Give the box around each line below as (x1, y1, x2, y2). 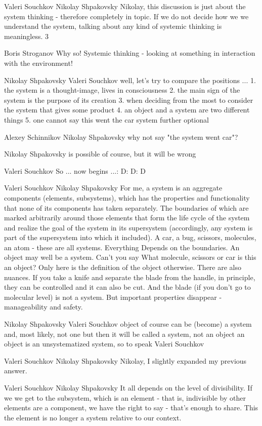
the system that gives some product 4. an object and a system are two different (4, 104, 250, 115)
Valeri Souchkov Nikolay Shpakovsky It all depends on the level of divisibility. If (4, 382, 252, 393)
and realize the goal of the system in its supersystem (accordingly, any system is (4, 222, 253, 233)
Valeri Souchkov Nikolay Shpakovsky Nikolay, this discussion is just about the (4, 1, 246, 11)
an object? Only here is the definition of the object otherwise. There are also (4, 262, 241, 273)
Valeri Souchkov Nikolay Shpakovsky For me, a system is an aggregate (4, 182, 223, 193)
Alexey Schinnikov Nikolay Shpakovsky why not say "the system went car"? (4, 131, 238, 142)
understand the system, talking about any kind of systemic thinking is (4, 21, 222, 31)
